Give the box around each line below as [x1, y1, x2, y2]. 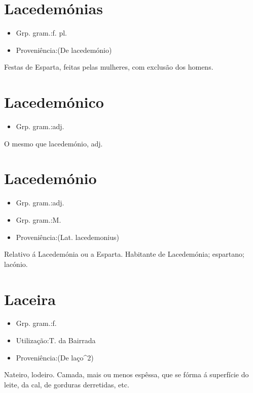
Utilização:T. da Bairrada [16, 335, 96, 346]
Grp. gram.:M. [16, 214, 61, 225]
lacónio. [4, 258, 28, 269]
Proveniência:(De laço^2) [16, 352, 94, 362]
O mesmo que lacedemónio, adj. [4, 138, 103, 148]
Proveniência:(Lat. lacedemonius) [16, 231, 119, 242]
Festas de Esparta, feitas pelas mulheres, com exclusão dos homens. [4, 62, 213, 72]
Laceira [4, 288, 56, 309]
